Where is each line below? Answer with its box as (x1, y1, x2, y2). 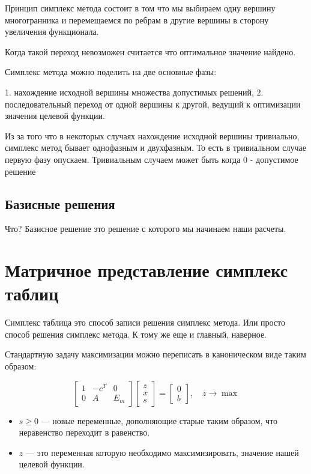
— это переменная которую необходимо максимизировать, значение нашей (25, 446, 299, 458)
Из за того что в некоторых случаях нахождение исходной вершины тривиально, (5, 129, 300, 142)
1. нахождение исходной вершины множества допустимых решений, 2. (5, 85, 264, 98)
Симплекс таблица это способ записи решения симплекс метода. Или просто (5, 316, 286, 329)
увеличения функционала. (5, 25, 99, 38)
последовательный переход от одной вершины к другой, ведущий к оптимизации (5, 97, 301, 110)
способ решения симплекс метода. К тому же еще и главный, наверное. (5, 327, 267, 340)
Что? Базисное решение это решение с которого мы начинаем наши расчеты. (5, 222, 286, 235)
